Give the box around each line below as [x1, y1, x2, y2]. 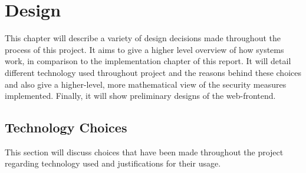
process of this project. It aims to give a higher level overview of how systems [5, 43, 284, 55]
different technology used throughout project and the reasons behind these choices [5, 66, 301, 78]
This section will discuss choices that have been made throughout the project [5, 145, 284, 158]
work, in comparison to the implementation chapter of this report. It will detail [5, 55, 291, 67]
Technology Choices [5, 118, 127, 137]
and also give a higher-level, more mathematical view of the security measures [5, 78, 287, 90]
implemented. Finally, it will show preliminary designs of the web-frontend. [5, 89, 276, 102]
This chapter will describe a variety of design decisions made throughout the [5, 32, 281, 44]
